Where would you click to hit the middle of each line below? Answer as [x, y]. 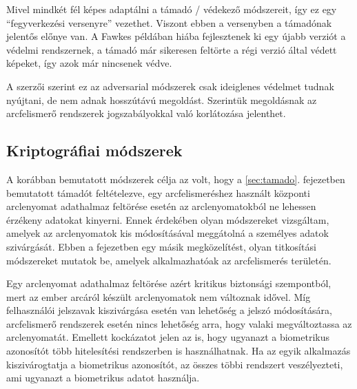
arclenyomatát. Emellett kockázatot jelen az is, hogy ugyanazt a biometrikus [168, 337]
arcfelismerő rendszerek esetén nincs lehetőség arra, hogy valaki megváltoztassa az [179, 323]
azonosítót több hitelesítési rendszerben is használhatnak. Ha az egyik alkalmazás [178, 351]
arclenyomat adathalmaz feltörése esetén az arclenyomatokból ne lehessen [161, 206]
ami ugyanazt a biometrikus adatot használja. [103, 378]
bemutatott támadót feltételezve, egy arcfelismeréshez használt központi [158, 192]
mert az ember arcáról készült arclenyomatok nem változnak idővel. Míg [159, 296]
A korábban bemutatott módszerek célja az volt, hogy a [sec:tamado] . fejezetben [176, 179]
